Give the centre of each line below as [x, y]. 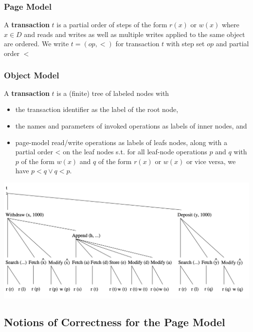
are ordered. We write [36, 44]
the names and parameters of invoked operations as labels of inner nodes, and [131, 126]
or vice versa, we [211, 161]
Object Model [32, 75]
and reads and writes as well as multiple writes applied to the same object [135, 34]
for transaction [137, 44]
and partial [232, 44]
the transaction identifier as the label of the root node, [97, 109]
